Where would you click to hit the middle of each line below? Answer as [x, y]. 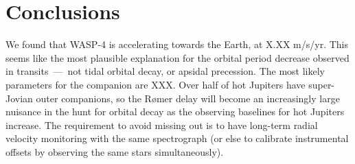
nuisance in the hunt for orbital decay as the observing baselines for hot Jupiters [175, 112]
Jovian [19, 98]
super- [322, 84]
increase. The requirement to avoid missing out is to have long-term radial [162, 125]
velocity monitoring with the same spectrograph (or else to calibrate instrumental [177, 138]
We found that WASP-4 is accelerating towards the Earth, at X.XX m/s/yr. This [177, 44]
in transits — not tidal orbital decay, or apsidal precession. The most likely [165, 71]
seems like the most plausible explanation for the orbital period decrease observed [177, 57]
